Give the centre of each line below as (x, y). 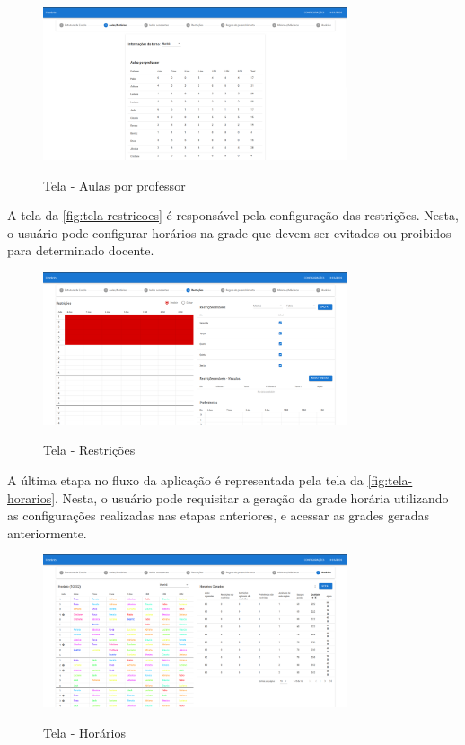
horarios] (31, 497)
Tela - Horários (84, 732)
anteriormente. (47, 532)
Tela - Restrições (89, 450)
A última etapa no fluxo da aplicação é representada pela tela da (185, 480)
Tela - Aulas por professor (114, 185)
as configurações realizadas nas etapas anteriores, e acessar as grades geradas (219, 515)
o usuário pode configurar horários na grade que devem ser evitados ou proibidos (229, 232)
